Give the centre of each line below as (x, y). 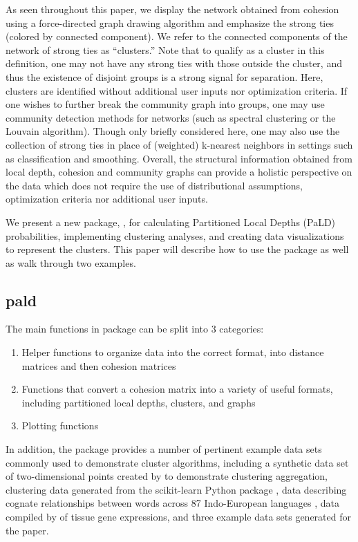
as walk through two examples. (71, 262)
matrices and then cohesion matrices (99, 365)
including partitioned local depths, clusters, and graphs (139, 402)
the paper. (27, 530)
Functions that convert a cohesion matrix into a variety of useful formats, (177, 389)
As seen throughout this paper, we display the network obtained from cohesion (172, 9)
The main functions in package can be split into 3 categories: (135, 329)
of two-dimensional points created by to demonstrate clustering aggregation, (167, 476)
